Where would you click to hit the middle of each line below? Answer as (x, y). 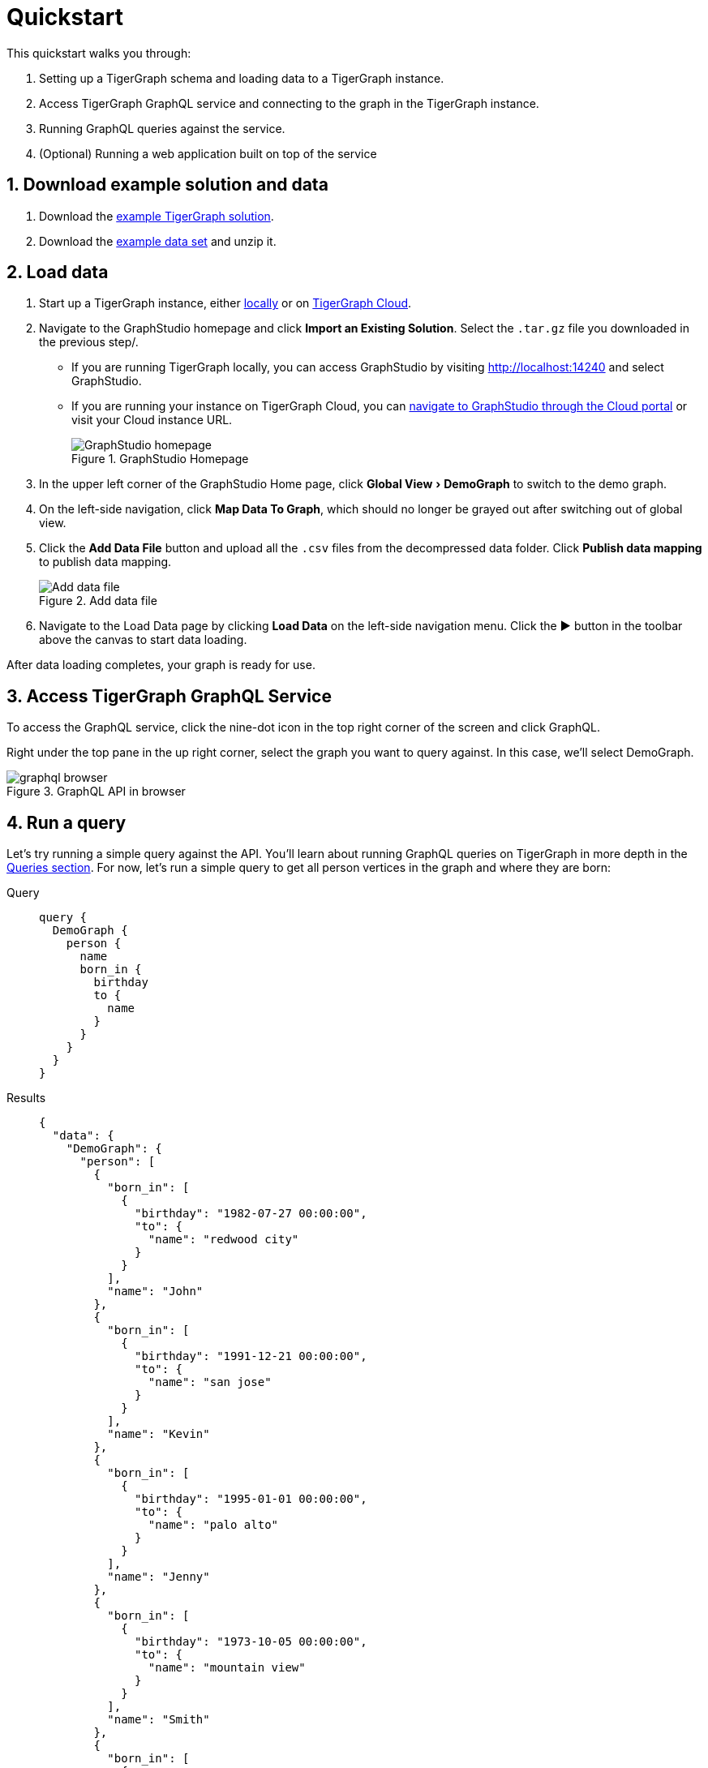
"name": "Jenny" (159, 1577)
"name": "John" (155, 1292)
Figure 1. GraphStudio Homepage (160, 459)
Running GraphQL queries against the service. (162, 128)
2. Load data (58, 272)
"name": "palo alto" (213, 1525)
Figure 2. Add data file (98, 601)
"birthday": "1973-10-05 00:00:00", (251, 1642)
